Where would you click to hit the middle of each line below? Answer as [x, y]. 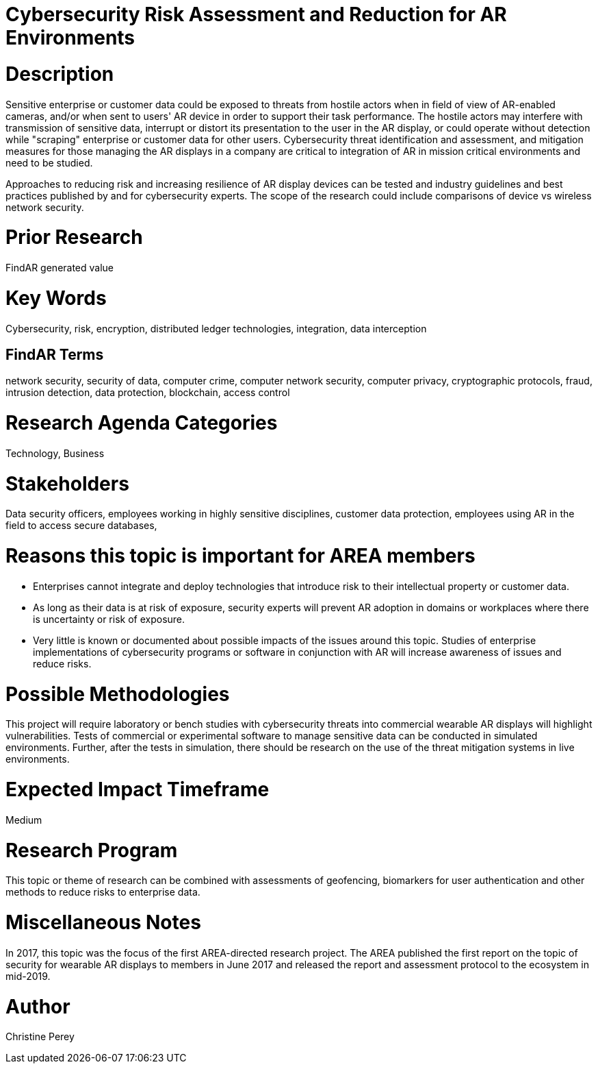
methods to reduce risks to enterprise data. [103, 892]
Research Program [92, 850]
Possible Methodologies [118, 694]
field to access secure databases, [81, 526]
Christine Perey [40, 1037]
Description [60, 74]
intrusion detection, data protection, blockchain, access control [148, 393]
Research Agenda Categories [142, 423]
